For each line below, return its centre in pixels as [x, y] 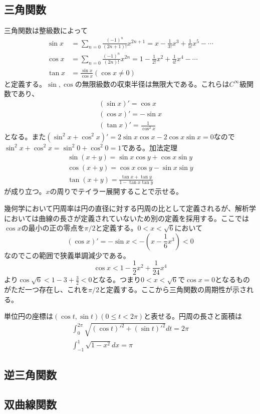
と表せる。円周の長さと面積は [193, 316]
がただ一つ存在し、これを [46, 289]
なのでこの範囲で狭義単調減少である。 [67, 255]
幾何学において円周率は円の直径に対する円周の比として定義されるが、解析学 [130, 208]
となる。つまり [116, 279]
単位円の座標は [29, 316]
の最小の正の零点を [53, 228]
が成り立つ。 [25, 191]
